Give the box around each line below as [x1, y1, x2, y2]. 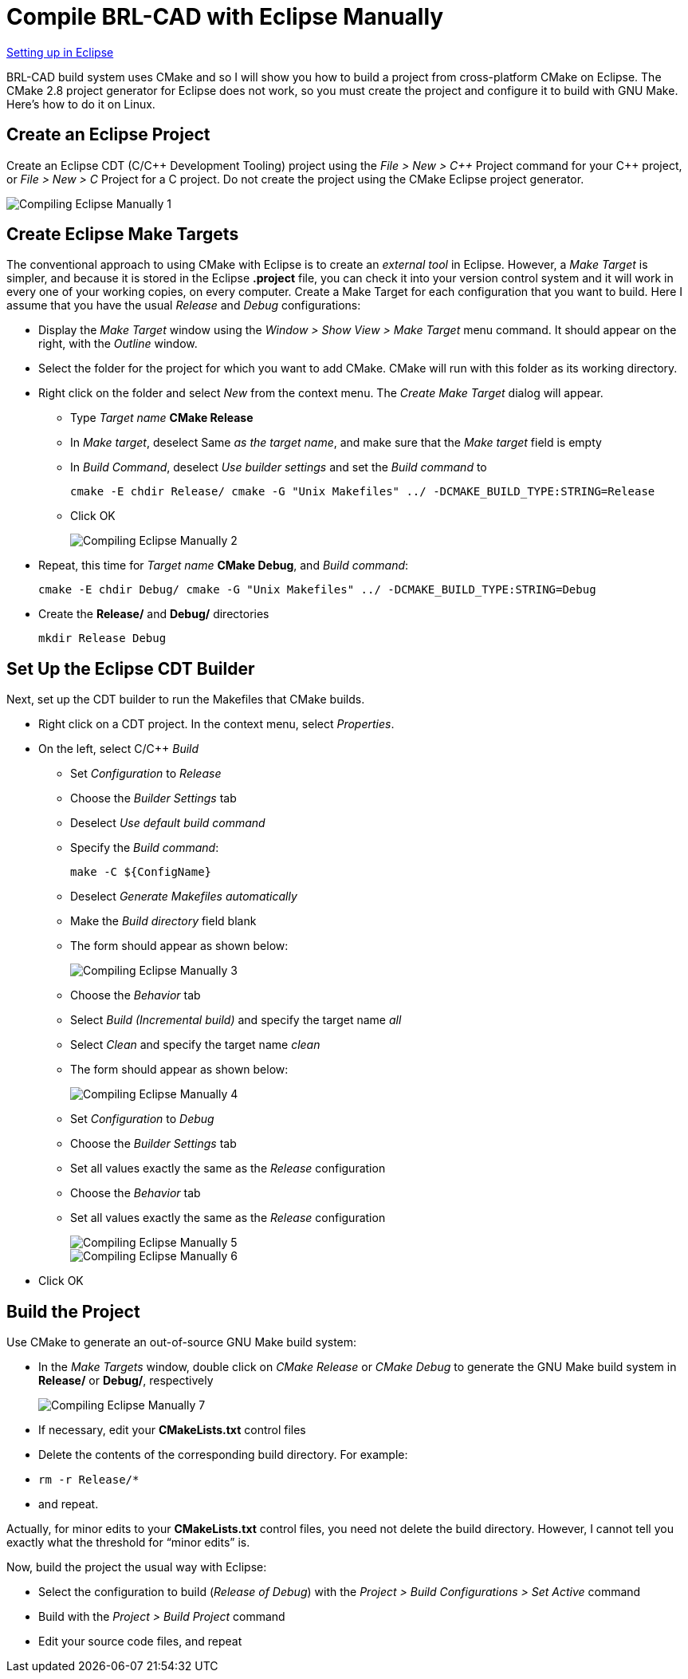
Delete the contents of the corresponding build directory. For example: [38, 1448, 408, 1462]
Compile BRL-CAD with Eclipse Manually [6, 3, 444, 30]
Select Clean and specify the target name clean [70, 1038, 320, 1052]
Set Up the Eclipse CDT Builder [6, 658, 255, 679]
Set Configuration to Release [70, 767, 222, 781]
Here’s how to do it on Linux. [6, 97, 155, 111]
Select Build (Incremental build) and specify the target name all [70, 1013, 402, 1027]
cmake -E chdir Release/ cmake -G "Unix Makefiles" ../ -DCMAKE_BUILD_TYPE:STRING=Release [70, 485, 655, 499]
